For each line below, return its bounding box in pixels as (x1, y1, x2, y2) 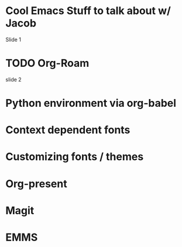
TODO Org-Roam (5, 57, 90, 70)
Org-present (5, 177, 68, 190)
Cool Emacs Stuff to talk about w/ (5, 4, 171, 18)
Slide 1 (5, 36, 22, 43)
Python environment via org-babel (5, 97, 177, 110)
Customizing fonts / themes (5, 150, 144, 164)
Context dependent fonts (5, 123, 131, 137)
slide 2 (5, 76, 22, 83)
